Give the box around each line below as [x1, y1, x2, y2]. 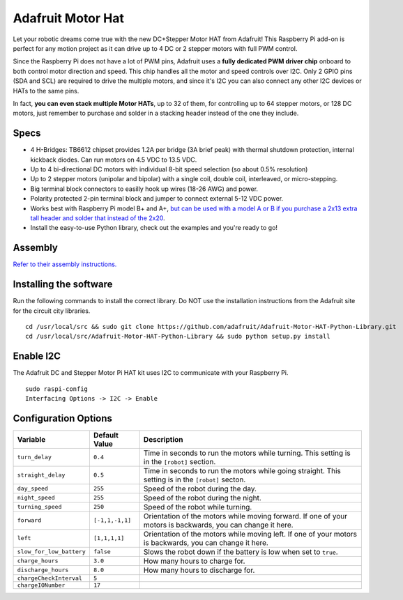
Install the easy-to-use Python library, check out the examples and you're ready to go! [30, 224, 278, 232]
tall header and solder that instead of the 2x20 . [30, 213, 165, 222]
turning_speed [17, 503, 62, 511]
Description [143, 434, 184, 444]
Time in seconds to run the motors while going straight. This [143, 466, 342, 475]
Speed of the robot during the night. [143, 493, 261, 502]
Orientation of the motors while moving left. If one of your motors [143, 529, 358, 539]
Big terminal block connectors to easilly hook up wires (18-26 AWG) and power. [30, 185, 258, 193]
